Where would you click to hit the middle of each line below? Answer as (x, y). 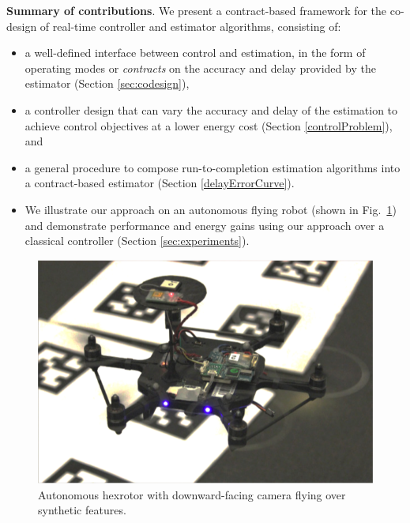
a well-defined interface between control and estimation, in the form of (195, 53)
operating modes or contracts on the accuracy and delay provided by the (200, 68)
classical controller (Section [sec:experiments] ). (137, 241)
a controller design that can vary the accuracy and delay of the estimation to (211, 109)
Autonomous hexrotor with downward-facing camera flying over (192, 494)
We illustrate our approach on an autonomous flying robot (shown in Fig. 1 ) (211, 209)
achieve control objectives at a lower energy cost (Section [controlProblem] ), (209, 125)
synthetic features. (82, 510)
